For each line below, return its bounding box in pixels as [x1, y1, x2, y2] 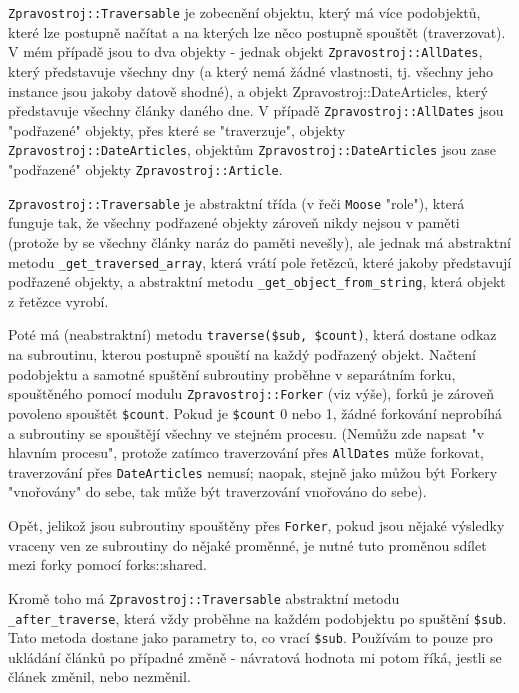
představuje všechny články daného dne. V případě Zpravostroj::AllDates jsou [8, 100, 504, 121]
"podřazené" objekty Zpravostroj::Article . [8, 159, 283, 179]
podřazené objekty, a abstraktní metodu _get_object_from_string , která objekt [8, 271, 506, 292]
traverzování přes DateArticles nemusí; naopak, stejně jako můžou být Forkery [8, 461, 498, 482]
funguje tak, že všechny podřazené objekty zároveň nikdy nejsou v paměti [8, 212, 460, 233]
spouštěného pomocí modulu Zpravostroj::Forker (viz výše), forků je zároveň [8, 383, 494, 404]
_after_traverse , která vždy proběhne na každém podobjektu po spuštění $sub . [8, 607, 507, 628]
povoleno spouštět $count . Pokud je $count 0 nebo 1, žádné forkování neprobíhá [8, 402, 502, 423]
